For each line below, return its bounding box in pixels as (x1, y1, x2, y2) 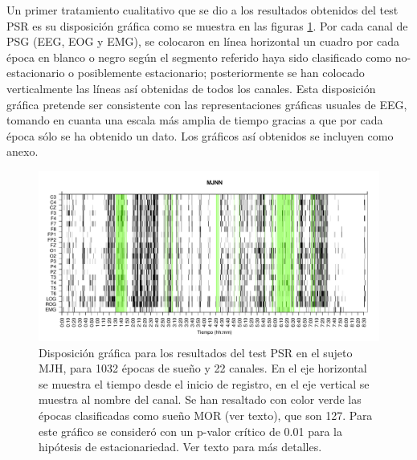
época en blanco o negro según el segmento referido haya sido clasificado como (6, 48, 392, 65)
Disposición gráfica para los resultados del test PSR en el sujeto (39, 344, 353, 360)
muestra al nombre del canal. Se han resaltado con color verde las (39, 391, 362, 408)
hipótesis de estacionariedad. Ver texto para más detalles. (39, 438, 322, 455)
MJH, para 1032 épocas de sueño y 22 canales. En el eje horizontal (39, 360, 367, 377)
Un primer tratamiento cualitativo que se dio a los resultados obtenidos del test (6, 2, 399, 18)
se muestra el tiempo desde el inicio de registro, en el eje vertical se (39, 375, 370, 392)
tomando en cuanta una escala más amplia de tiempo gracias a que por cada (6, 112, 383, 128)
